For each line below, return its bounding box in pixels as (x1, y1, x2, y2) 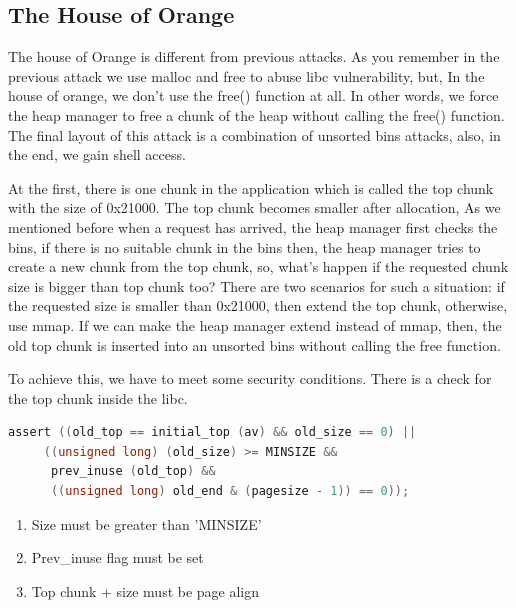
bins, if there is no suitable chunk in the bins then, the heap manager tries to (8, 236, 481, 257)
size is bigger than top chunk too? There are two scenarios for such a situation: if (8, 275, 505, 296)
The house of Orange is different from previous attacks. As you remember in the (8, 46, 500, 67)
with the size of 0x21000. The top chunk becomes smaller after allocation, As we (8, 197, 501, 218)
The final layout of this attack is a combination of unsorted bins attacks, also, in (8, 124, 501, 145)
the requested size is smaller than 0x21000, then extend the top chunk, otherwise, (8, 295, 508, 316)
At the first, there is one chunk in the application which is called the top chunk (8, 177, 494, 198)
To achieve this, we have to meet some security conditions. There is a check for (8, 368, 492, 389)
